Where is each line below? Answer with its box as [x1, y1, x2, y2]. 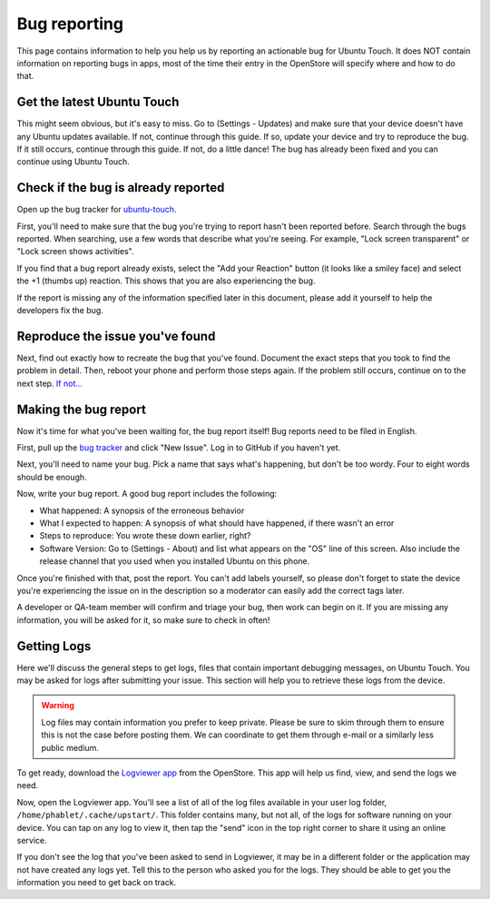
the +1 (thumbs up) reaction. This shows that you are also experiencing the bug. [16, 275, 316, 286]
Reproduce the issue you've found [16, 328, 216, 344]
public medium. [41, 742, 100, 753]
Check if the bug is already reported [16, 180, 225, 195]
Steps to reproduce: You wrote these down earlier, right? [39, 530, 251, 541]
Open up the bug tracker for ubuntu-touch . [16, 204, 177, 215]
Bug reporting [16, 14, 124, 34]
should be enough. [16, 471, 87, 482]
